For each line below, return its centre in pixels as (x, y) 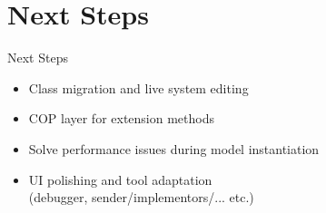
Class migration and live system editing (138, 87)
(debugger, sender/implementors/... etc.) (141, 197)
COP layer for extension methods (122, 118)
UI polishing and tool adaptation (120, 179)
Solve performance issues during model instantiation (174, 148)
